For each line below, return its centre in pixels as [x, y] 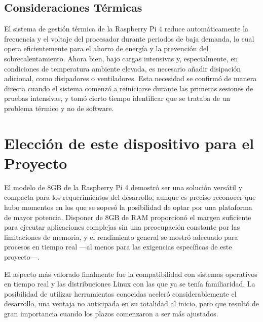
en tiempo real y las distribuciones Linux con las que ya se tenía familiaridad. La [130, 284]
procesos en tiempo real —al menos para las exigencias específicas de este [118, 247]
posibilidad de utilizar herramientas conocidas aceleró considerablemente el [120, 293]
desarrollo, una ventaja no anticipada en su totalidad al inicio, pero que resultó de [131, 303]
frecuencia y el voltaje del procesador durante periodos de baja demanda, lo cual [129, 38]
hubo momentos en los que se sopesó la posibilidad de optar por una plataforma [128, 207]
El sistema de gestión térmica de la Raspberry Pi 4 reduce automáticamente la [126, 29]
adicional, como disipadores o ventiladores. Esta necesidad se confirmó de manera [130, 78]
